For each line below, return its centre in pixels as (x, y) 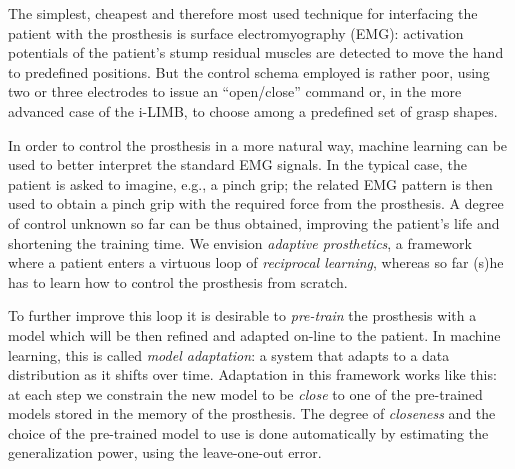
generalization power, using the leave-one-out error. (165, 452)
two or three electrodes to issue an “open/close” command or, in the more (235, 91)
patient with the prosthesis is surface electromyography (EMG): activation (236, 32)
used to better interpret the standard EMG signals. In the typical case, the (237, 164)
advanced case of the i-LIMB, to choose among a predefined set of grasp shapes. (253, 110)
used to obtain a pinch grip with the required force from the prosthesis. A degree (256, 203)
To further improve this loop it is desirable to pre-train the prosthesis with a (242, 315)
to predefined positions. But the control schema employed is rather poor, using (249, 71)
